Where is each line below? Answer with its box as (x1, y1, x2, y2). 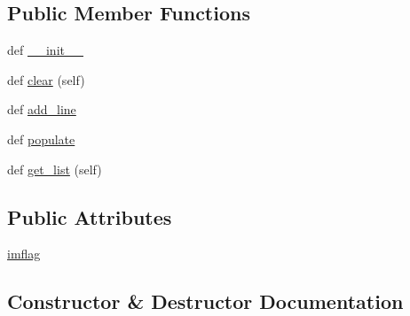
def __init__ (7, 41, 83, 59)
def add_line (7, 100, 76, 119)
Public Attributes (7, 203, 172, 230)
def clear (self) (7, 70, 85, 89)
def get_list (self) (7, 159, 102, 178)
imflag (7, 244, 41, 263)
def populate (7, 129, 75, 148)
